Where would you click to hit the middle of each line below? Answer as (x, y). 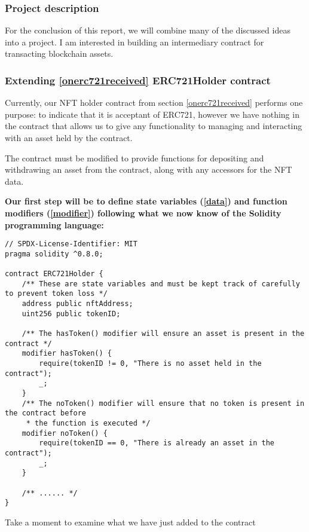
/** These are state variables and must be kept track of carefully (161, 284)
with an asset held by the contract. (69, 137)
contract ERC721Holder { (54, 274)
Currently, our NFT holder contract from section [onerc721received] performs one (154, 103)
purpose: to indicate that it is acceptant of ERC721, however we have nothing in (152, 114)
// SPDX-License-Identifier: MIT (71, 244)
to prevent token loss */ (56, 294)
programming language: (54, 224)
